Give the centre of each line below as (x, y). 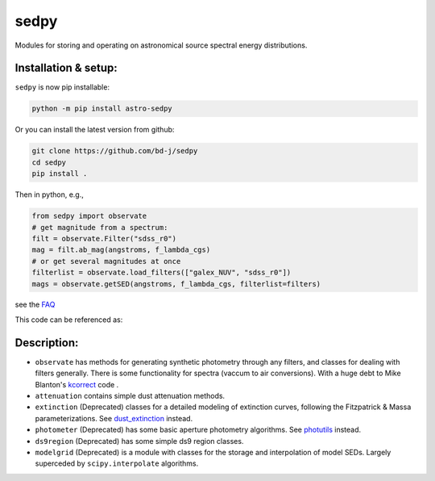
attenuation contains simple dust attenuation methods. (130, 395)
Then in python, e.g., (50, 194)
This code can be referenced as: (69, 320)
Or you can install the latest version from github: (95, 130)
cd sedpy (49, 162)
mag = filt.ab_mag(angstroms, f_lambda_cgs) (121, 250)
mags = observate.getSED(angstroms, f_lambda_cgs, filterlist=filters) (176, 284)
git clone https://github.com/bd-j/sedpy (115, 151)
